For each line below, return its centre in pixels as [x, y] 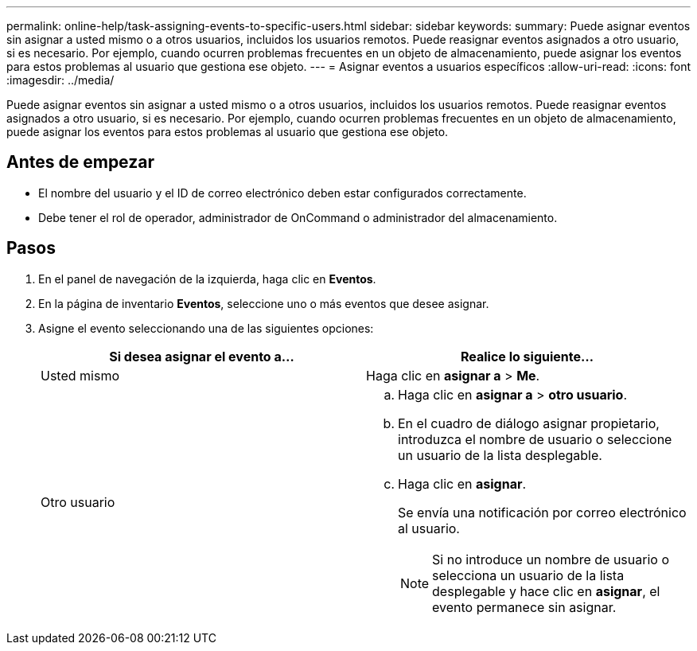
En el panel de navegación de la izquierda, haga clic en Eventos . [207, 279]
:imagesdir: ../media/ [60, 80]
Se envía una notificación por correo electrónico [542, 512]
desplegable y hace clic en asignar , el [546, 591]
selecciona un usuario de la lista [528, 575]
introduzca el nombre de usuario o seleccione [535, 439]
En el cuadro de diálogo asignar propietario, [529, 423]
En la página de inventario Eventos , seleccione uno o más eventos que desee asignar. [264, 303]
